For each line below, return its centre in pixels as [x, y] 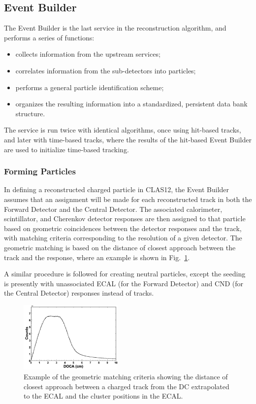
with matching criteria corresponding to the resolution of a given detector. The [123, 238]
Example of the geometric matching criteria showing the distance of [126, 376]
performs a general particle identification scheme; [90, 87]
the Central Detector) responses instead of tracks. [79, 293]
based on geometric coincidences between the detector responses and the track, [123, 228]
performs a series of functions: [49, 37]
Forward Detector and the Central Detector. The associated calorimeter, [113, 209]
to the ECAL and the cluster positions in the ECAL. [103, 396]
